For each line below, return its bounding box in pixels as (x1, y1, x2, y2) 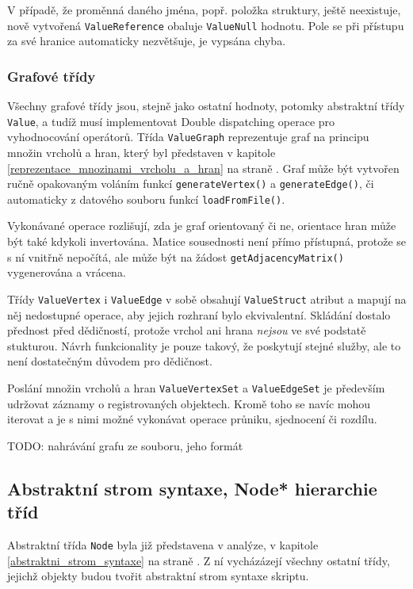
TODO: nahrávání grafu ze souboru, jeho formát (7, 437, 243, 453)
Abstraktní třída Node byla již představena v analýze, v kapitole (7, 536, 319, 553)
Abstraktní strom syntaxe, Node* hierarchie (7, 476, 377, 500)
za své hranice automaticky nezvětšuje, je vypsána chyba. (7, 33, 286, 49)
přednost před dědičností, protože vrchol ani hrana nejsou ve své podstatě (7, 322, 366, 338)
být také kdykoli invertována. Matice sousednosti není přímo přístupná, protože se (7, 233, 407, 250)
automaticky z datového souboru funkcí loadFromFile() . (7, 190, 285, 207)
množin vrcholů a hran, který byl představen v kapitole (7, 143, 276, 160)
